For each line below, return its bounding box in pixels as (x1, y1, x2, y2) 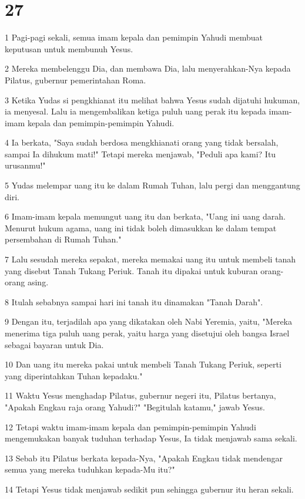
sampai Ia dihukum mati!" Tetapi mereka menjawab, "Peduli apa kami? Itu (5, 147, 276, 160)
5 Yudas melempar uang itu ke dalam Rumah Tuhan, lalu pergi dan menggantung (5, 179, 300, 191)
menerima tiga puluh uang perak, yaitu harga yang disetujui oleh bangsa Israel (5, 327, 290, 339)
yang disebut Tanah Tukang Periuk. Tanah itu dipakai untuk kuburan (5, 264, 258, 277)
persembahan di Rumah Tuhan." (5, 233, 122, 245)
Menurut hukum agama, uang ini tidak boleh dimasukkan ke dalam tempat (5, 221, 277, 234)
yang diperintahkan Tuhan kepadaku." (5, 369, 143, 382)
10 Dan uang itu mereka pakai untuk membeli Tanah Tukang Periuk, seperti (5, 358, 281, 370)
